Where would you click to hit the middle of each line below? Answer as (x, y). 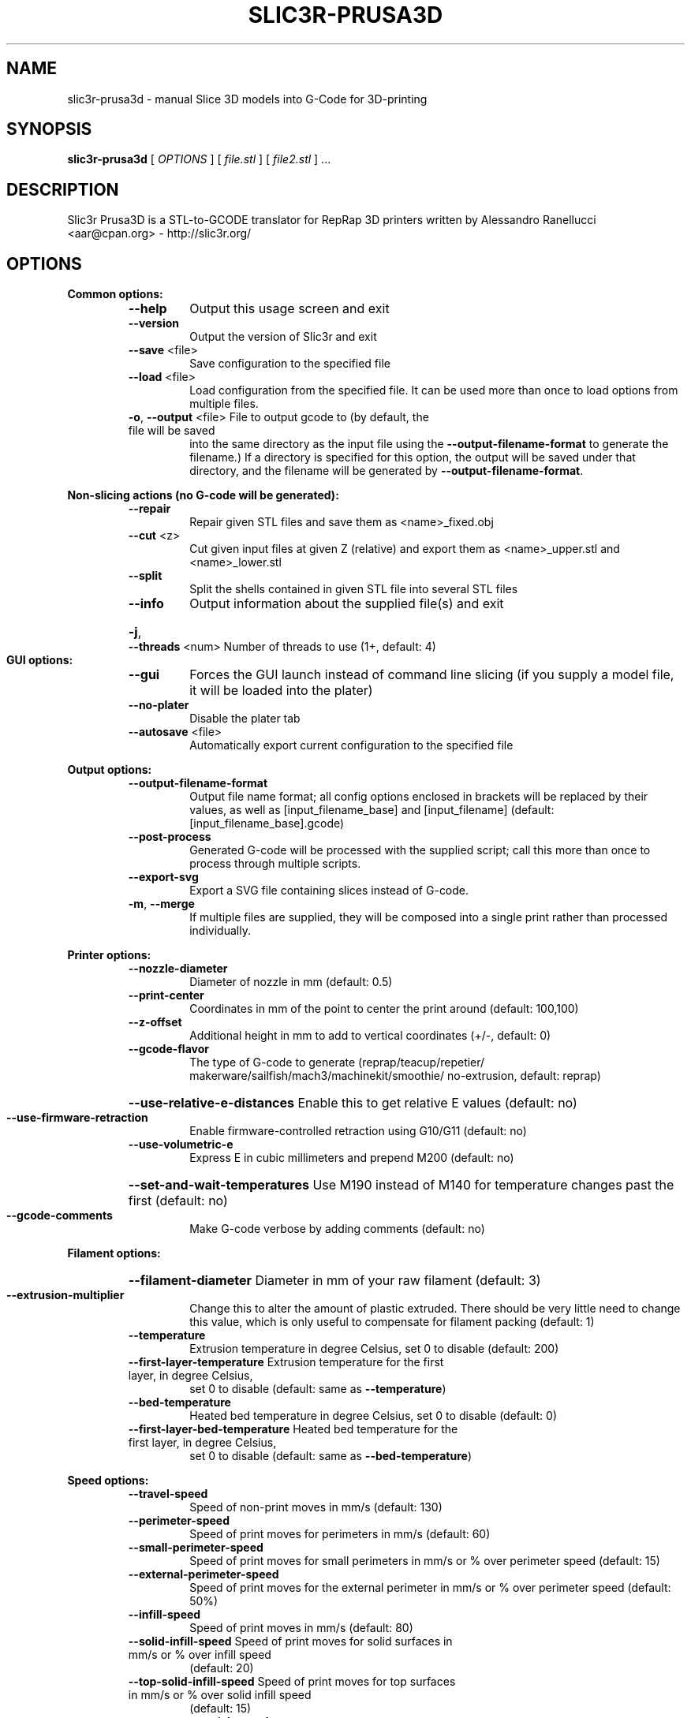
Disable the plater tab (245, 719)
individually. (220, 931)
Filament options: (114, 1253)
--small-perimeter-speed (196, 1548)
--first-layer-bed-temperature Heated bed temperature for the (293, 1429)
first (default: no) (178, 1201)
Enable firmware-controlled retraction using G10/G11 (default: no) (358, 1131)
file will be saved (172, 431)
